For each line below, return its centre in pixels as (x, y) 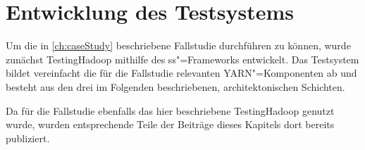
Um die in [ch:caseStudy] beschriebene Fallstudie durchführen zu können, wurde (178, 45)
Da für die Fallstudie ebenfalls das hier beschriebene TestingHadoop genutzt (170, 110)
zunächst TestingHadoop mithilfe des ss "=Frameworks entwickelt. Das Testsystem (182, 59)
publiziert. (28, 138)
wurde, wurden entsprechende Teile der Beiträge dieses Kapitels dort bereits (170, 124)
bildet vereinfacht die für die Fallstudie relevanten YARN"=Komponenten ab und (181, 73)
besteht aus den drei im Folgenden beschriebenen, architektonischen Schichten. (175, 86)
